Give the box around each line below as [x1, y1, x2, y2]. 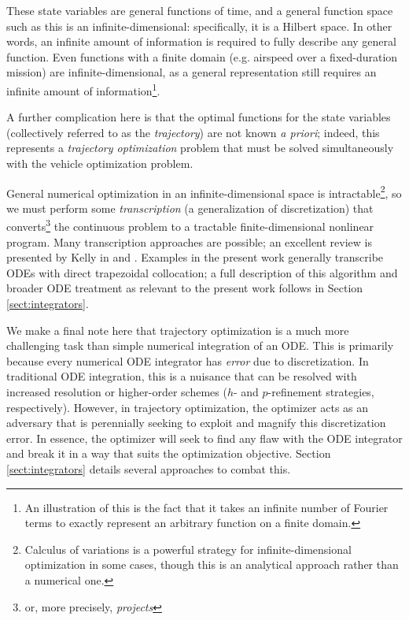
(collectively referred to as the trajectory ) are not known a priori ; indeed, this [6, 124, 380, 140]
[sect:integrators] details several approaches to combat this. [6, 461, 291, 477]
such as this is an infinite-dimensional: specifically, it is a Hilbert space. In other [6, 17, 392, 34]
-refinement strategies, [267, 384, 374, 400]
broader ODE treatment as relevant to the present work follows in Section [6, 280, 363, 296]
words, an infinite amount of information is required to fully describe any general [6, 33, 396, 50]
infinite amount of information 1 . [6, 80, 160, 98]
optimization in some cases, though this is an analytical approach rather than [24, 556, 399, 573]
